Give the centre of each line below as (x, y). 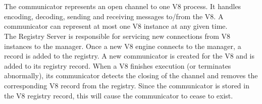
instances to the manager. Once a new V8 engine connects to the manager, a (123, 46)
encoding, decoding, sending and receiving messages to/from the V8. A (114, 16)
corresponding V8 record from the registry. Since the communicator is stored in (127, 85)
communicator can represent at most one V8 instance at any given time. (116, 26)
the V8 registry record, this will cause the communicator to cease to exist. (119, 95)
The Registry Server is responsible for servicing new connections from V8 (117, 36)
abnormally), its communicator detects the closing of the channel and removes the (131, 75)
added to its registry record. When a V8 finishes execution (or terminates (118, 65)
